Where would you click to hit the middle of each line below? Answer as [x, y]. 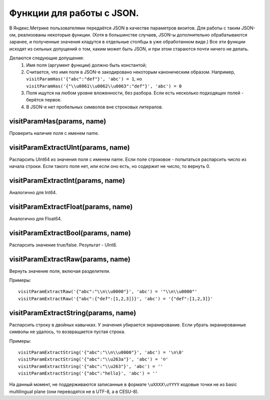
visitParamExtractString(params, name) [73, 313]
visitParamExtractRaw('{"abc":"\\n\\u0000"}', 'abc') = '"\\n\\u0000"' [108, 292]
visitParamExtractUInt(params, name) [69, 147]
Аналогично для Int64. [33, 192]
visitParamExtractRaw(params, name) [70, 259]
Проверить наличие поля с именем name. [54, 133]
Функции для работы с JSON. [74, 13]
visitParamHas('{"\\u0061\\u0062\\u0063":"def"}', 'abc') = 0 [104, 86]
